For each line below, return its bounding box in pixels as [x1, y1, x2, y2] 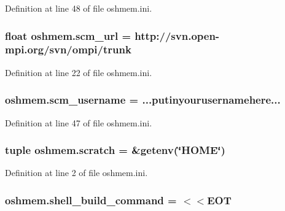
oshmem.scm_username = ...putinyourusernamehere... [5, 92, 281, 107]
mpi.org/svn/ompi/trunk [5, 42, 131, 57]
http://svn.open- [135, 28, 220, 43]
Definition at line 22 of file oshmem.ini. [5, 66, 152, 79]
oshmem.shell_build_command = [5, 192, 177, 207]
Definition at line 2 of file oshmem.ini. [5, 166, 148, 179]
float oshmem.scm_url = [5, 28, 131, 43]
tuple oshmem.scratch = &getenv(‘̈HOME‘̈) [5, 142, 225, 158]
